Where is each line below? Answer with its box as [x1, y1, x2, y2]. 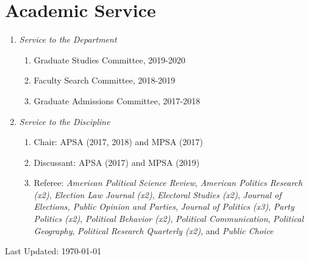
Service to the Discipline [19, 115, 110, 127]
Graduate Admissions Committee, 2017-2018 [34, 94, 201, 107]
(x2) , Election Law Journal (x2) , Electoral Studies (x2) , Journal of [34, 188, 282, 201]
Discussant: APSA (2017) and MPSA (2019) [34, 156, 200, 168]
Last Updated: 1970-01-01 [5, 245, 102, 257]
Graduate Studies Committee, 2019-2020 [34, 53, 185, 66]
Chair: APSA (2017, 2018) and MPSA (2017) [34, 135, 203, 148]
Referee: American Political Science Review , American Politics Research [34, 176, 303, 189]
